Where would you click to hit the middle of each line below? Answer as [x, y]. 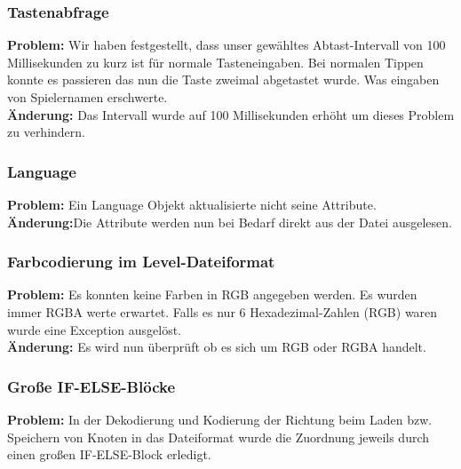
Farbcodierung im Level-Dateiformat [141, 262]
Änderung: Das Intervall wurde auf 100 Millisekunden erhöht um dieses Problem [231, 114]
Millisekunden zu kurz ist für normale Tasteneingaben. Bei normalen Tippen [215, 62]
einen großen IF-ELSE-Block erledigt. [109, 454]
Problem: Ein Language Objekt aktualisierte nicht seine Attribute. [192, 204]
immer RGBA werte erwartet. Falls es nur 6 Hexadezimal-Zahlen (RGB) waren [223, 312]
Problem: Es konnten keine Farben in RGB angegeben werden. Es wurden [212, 294]
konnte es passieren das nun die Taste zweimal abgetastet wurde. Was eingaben [223, 79]
